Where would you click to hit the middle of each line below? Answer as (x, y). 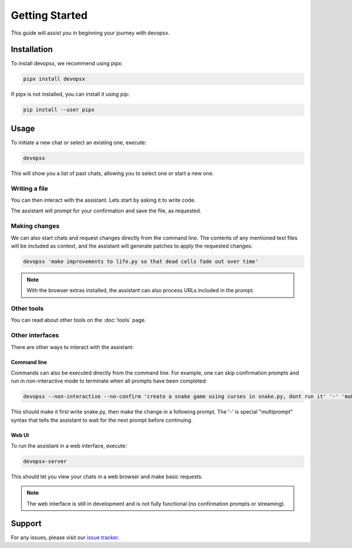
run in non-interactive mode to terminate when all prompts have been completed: (109, 381)
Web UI (20, 435)
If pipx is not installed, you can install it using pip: (70, 94)
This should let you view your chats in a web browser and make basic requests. (107, 477)
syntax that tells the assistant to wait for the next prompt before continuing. (102, 420)
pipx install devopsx (54, 79)
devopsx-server (45, 461)
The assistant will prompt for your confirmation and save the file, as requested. (106, 211)
